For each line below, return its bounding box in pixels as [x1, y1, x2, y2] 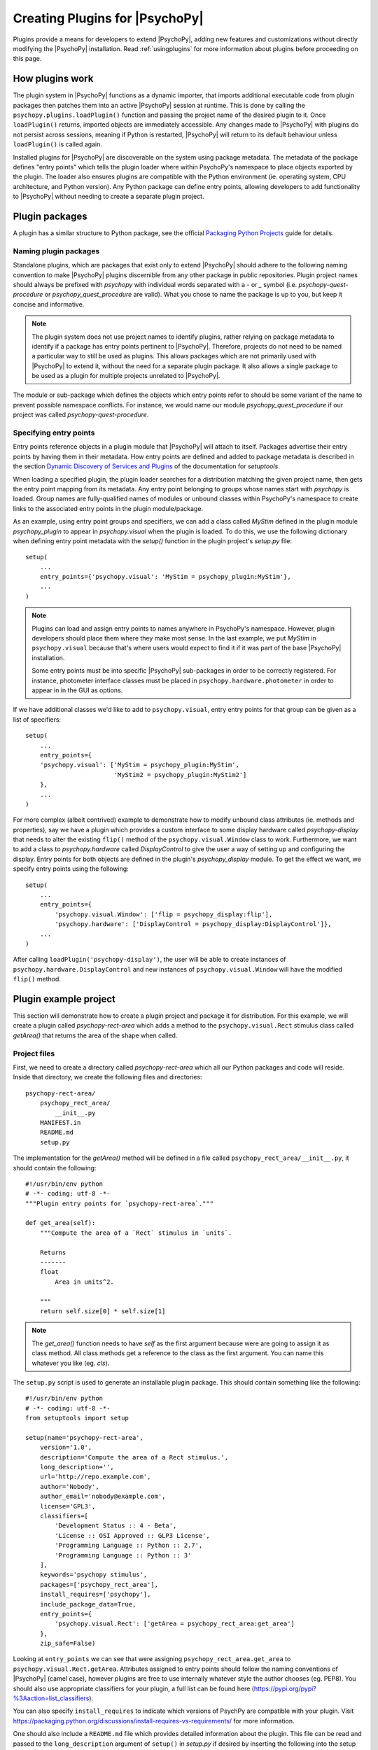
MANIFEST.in [39, 1119, 81, 1126]
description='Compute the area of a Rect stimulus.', [39, 1453, 229, 1461]
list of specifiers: [13, 715, 62, 724]
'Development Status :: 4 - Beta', [55, 1522, 177, 1529]
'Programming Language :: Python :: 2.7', [55, 1541, 203, 1550]
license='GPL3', [39, 1502, 96, 1510]
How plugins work [13, 73, 94, 85]
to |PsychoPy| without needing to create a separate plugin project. [13, 192, 204, 201]
